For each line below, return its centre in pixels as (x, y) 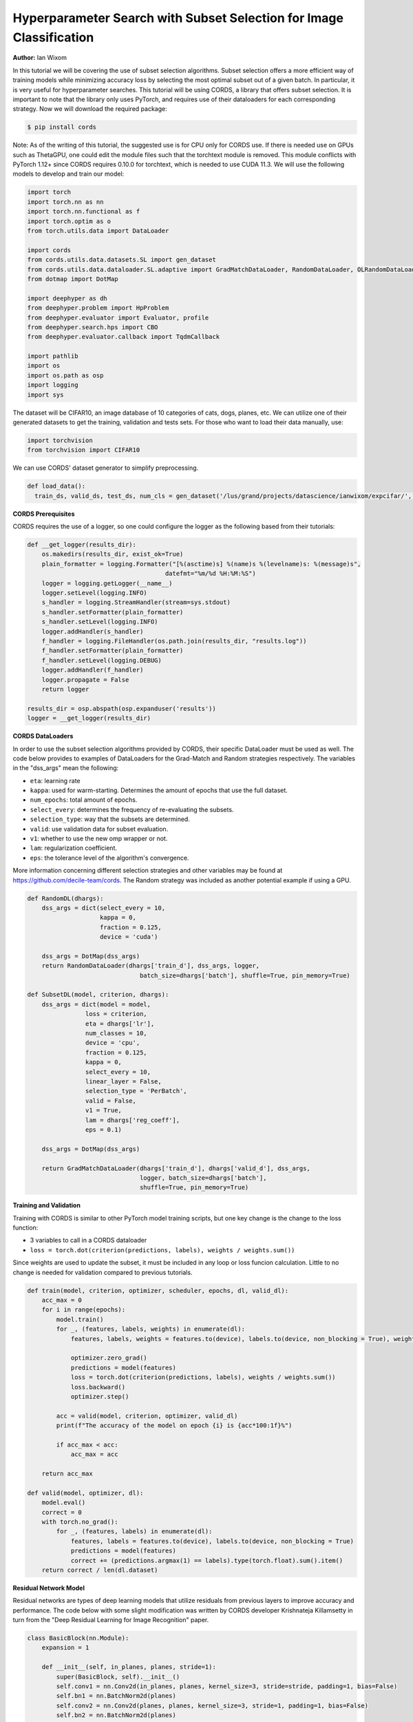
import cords (49, 250)
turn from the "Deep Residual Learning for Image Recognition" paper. (111, 1620)
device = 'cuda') (129, 937)
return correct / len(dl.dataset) (100, 1570)
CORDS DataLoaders (43, 736)
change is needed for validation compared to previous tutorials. (103, 1272)
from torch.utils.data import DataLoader (98, 230)
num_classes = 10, (116, 1034)
